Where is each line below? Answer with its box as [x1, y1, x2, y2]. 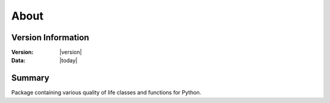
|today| [59, 57, 78, 64]
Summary [11, 73, 50, 83]
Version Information [11, 32, 89, 43]
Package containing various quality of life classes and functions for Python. [11, 89, 202, 96]
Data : [11, 57, 26, 64]
